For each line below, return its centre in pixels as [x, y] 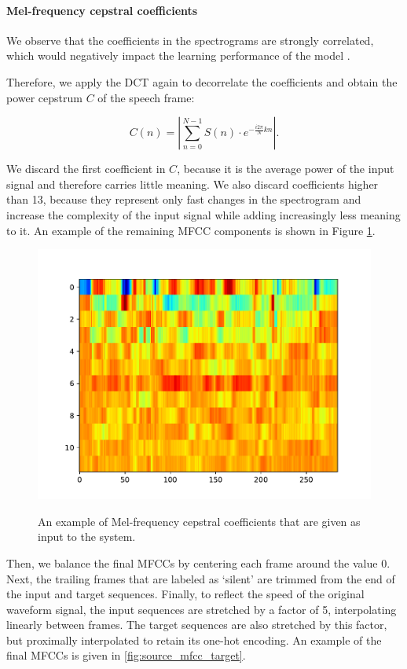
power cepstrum [44, 97]
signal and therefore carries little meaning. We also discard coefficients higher [192, 184]
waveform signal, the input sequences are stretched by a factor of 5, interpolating [202, 609]
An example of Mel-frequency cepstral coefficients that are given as [199, 521]
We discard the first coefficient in [86, 169]
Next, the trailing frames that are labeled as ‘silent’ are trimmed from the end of [201, 578]
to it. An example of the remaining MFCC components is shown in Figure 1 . [191, 230]
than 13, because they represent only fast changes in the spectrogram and [184, 199]
